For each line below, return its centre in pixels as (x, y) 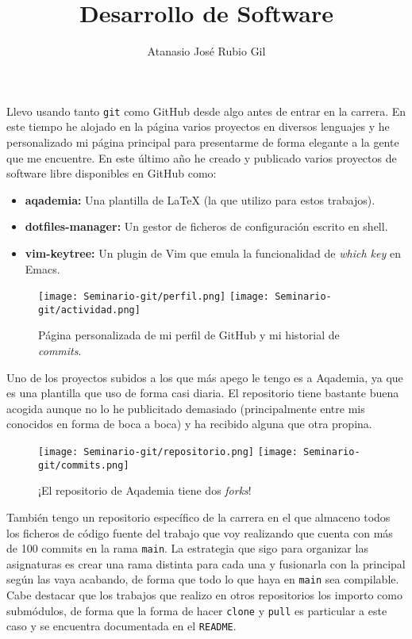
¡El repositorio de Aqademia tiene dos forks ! (145, 490)
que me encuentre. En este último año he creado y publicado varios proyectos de (202, 157)
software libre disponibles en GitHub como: (112, 173)
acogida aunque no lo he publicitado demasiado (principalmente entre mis (186, 408)
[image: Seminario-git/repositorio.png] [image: (168, 452)
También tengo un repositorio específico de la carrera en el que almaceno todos (198, 517)
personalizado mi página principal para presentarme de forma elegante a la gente (203, 142)
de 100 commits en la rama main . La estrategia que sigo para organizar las (187, 548)
